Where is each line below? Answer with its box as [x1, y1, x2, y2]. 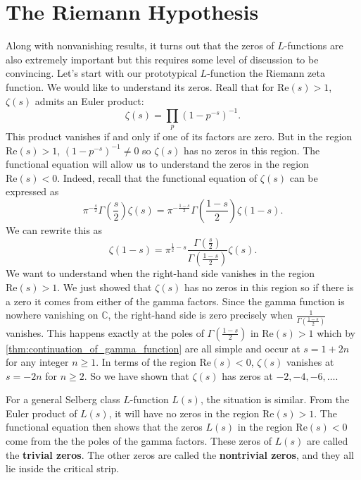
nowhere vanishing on [6, 307, 99, 322]
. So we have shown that [84, 368, 189, 383]
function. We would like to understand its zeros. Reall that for [6, 79, 274, 94]
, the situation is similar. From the [200, 392, 350, 407]
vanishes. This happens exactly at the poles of [6, 325, 204, 340]
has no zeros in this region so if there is [184, 280, 354, 295]
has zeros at [222, 368, 273, 383]
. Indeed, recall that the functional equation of [57, 170, 258, 185]
